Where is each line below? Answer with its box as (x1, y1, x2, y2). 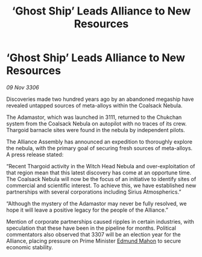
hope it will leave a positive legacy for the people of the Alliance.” (6, 206, 169, 214)
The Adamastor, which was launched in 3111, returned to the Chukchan (6, 113, 182, 121)
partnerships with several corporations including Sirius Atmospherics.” (6, 188, 181, 195)
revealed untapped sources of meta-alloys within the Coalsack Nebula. (6, 101, 183, 109)
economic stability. (6, 243, 53, 251)
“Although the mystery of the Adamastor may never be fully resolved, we (6, 200, 187, 207)
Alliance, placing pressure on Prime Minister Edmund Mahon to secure (6, 237, 181, 244)
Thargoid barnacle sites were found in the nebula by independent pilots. (6, 126, 185, 133)
